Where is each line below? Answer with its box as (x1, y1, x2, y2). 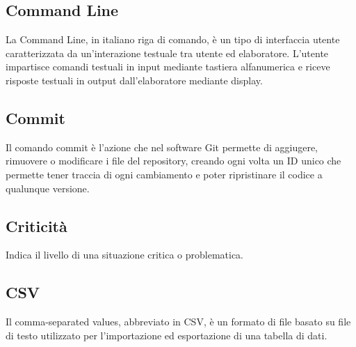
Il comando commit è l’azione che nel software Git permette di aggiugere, (6, 139, 318, 154)
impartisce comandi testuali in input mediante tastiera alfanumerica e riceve (6, 59, 330, 74)
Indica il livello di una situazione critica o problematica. (6, 247, 244, 262)
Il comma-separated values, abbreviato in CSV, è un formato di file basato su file (6, 314, 351, 329)
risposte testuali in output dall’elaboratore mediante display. (6, 72, 263, 87)
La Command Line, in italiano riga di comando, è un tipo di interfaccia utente (6, 32, 340, 47)
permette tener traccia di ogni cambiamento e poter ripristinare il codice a (6, 167, 323, 181)
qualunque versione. (6, 180, 90, 195)
